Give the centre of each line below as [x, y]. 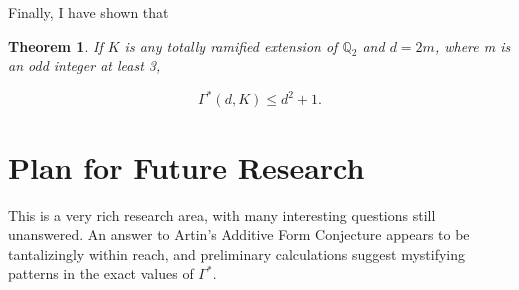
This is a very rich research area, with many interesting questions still [222, 214]
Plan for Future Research [186, 166]
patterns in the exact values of [101, 273]
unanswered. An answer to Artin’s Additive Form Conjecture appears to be [239, 234]
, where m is [472, 45]
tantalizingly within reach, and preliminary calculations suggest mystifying [237, 253]
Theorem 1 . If [55, 45]
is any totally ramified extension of [231, 45]
